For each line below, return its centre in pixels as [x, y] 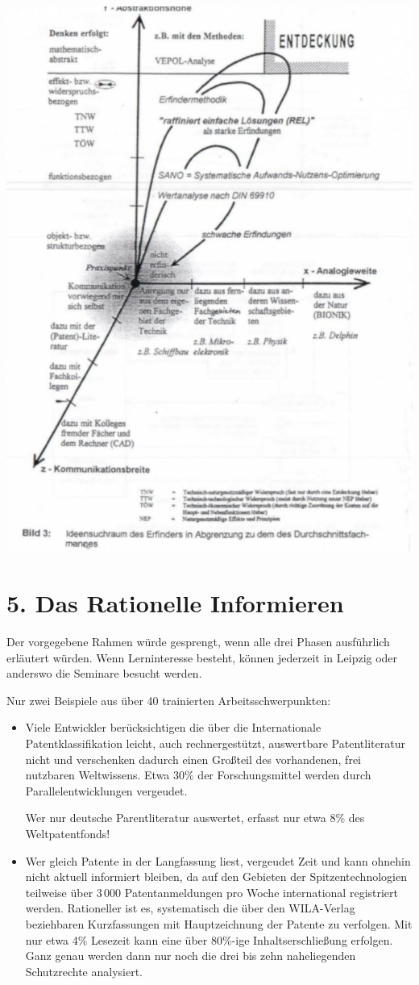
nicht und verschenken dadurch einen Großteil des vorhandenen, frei [193, 759]
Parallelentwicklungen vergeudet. [106, 790]
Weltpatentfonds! [68, 834]
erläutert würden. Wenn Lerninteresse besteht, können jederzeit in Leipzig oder [202, 657]
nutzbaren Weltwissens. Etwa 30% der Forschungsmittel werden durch [198, 775]
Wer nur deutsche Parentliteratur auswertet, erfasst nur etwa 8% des [195, 818]
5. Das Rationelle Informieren [175, 603]
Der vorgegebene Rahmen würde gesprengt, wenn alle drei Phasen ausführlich [198, 642]
